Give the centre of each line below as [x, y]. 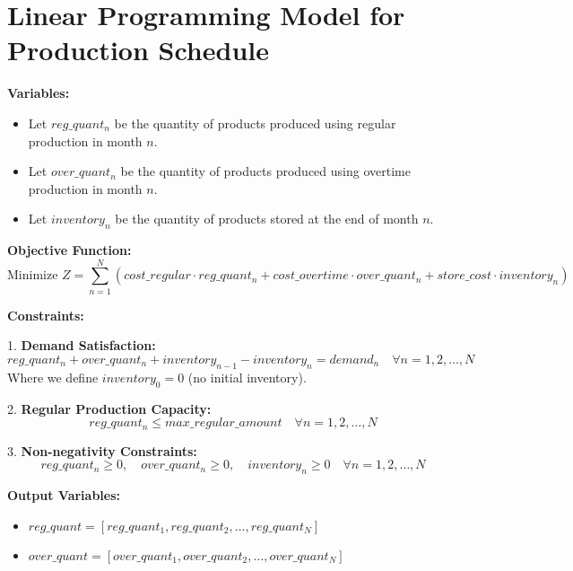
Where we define [53, 377]
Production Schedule [138, 50]
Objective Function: [69, 250]
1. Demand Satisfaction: [82, 345]
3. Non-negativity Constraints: [102, 450]
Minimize [33, 276]
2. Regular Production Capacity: [109, 408]
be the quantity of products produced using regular [255, 123]
